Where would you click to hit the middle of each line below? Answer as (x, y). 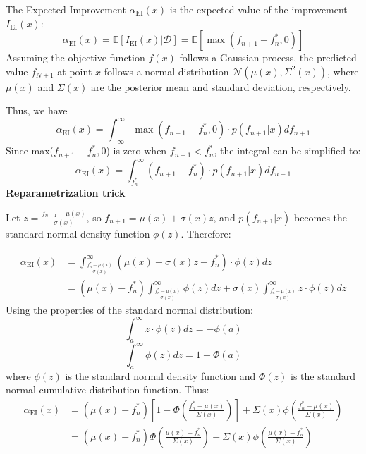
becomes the (321, 217)
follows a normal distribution (166, 71)
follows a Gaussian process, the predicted (268, 57)
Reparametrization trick (66, 193)
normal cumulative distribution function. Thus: (108, 389)
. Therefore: (206, 233)
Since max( (30, 151)
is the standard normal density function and (160, 375)
